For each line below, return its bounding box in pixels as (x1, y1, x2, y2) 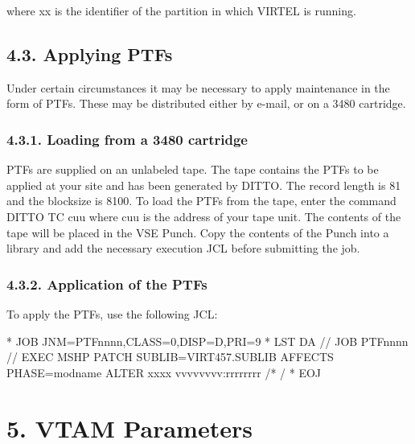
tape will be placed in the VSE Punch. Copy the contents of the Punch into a (6, 224, 389, 240)
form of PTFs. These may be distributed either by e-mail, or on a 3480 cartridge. (6, 95, 406, 112)
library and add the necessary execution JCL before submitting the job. (6, 240, 360, 257)
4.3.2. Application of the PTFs (6, 273, 207, 294)
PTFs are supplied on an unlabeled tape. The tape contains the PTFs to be (6, 161, 379, 178)
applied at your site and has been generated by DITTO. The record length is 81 (6, 176, 401, 193)
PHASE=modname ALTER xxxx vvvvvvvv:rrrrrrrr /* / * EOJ (6, 364, 322, 380)
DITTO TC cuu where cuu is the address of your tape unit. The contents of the (6, 208, 401, 224)
